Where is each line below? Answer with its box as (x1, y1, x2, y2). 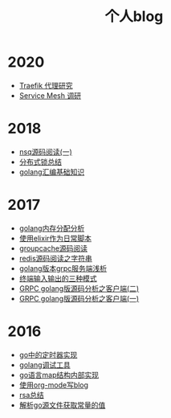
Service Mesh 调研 (18, 90, 82, 100)
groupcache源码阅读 (18, 243, 88, 253)
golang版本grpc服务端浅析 (18, 263, 108, 273)
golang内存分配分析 (18, 223, 85, 233)
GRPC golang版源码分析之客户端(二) (18, 283, 140, 293)
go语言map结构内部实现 (18, 370, 100, 379)
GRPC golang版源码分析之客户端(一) (18, 293, 140, 303)
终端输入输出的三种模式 (18, 273, 97, 283)
